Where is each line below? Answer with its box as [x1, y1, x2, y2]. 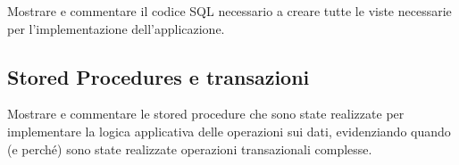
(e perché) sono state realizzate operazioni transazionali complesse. [7, 139, 372, 158]
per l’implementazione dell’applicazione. [7, 19, 225, 37]
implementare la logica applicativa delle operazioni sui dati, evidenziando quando [7, 121, 451, 140]
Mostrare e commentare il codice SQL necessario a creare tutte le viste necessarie [7, 2, 452, 20]
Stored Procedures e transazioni [7, 62, 310, 90]
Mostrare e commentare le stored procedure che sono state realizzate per [7, 104, 405, 123]
